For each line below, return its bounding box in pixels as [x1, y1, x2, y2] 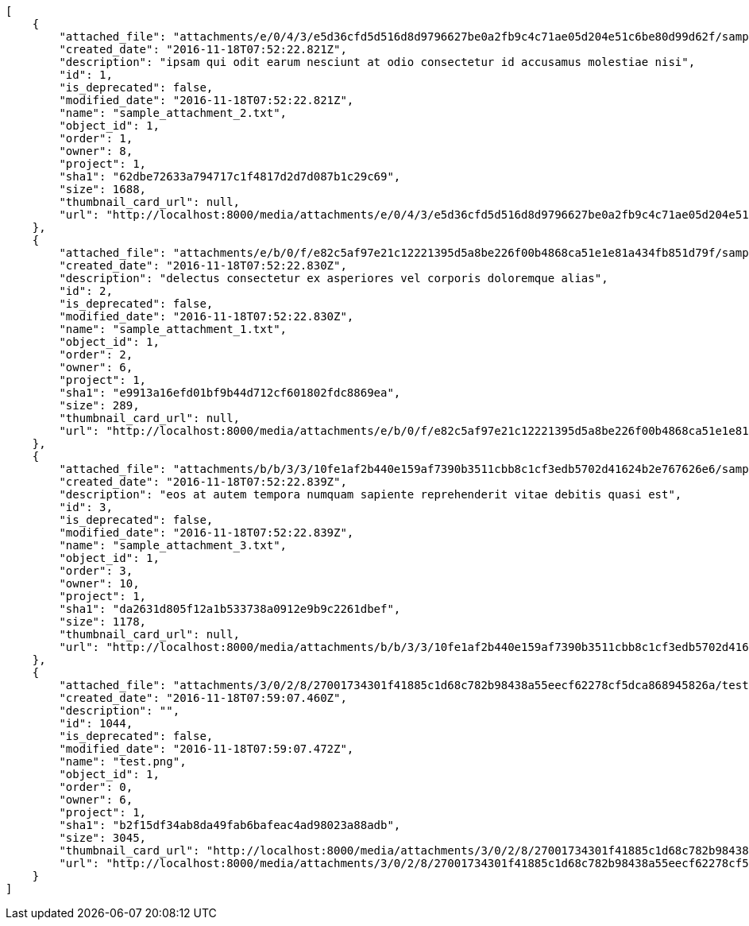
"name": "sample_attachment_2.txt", [59, 107, 288, 119]
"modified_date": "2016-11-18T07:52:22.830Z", [59, 310, 354, 323]
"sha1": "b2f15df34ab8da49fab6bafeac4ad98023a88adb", [59, 819, 401, 831]
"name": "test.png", [59, 755, 187, 768]
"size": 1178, [59, 615, 147, 628]
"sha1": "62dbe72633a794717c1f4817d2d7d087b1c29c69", [59, 170, 401, 183]
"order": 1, [59, 132, 133, 145]
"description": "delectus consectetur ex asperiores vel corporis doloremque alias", [59, 272, 608, 285]
